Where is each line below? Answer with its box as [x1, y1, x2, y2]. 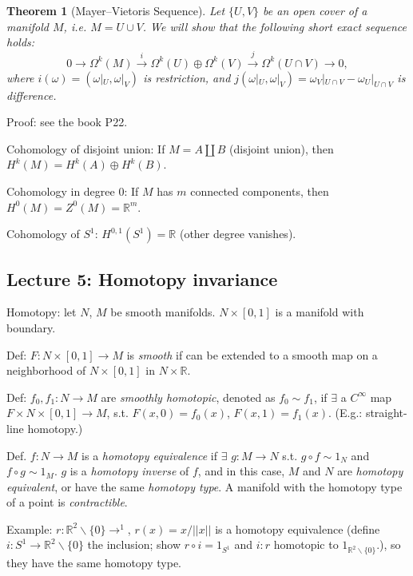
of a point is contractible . [6, 494, 128, 510]
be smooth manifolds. [110, 304, 216, 320]
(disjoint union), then [229, 140, 334, 157]
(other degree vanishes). [179, 225, 296, 242]
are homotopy [337, 463, 403, 479]
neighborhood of [6, 362, 86, 379]
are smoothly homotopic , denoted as [101, 388, 276, 405]
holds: [6, 34, 35, 50]
